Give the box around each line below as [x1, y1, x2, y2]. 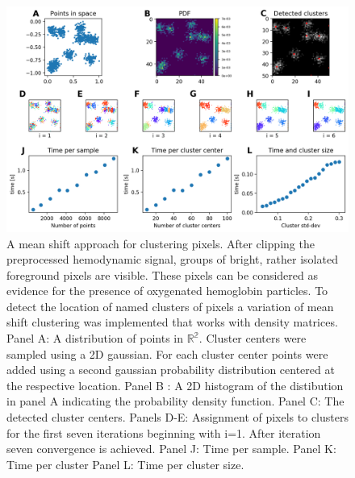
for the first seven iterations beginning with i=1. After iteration [6, 424, 321, 441]
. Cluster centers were [198, 330, 307, 347]
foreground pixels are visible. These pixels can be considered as [6, 266, 318, 283]
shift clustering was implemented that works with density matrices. [6, 314, 338, 330]
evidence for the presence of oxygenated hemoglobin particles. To [6, 282, 328, 299]
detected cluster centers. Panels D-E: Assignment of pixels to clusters [6, 409, 349, 426]
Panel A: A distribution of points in [6, 330, 183, 347]
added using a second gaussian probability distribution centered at [6, 361, 335, 378]
